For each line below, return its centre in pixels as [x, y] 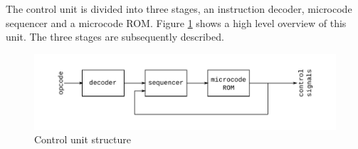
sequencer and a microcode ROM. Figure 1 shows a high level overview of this [176, 22]
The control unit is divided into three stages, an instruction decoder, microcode [179, 9]
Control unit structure [83, 139]
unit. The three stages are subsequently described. [115, 37]
